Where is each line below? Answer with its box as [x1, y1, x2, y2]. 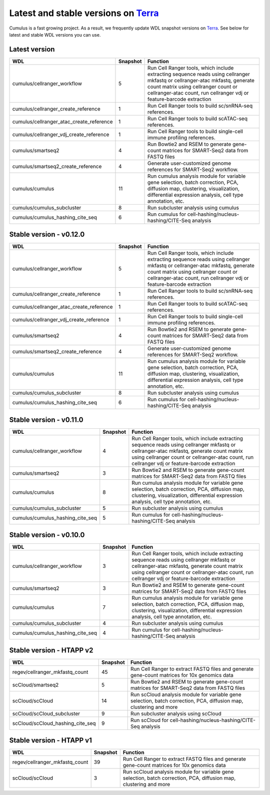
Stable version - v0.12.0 [9, 230, 85, 239]
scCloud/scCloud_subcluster [12, 710, 80, 717]
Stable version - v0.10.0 [9, 531, 85, 539]
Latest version [9, 45, 55, 54]
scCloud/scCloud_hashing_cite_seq [12, 719, 96, 726]
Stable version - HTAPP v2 [9, 646, 93, 654]
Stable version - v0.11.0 [9, 415, 83, 424]
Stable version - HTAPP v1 [9, 736, 92, 745]
